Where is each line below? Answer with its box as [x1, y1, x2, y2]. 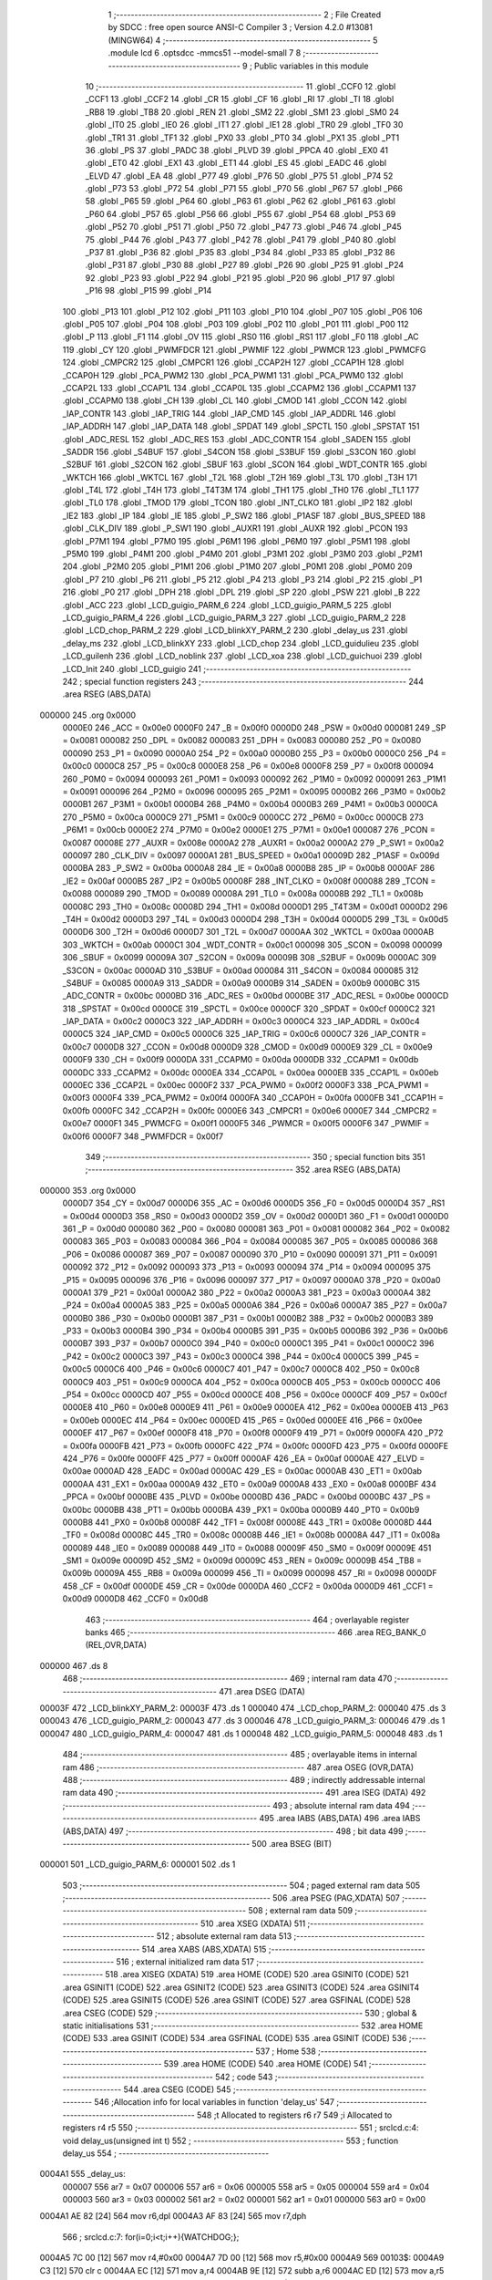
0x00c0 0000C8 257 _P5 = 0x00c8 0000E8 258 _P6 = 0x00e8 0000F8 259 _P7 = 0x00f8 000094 [62, 761, 435, 772]
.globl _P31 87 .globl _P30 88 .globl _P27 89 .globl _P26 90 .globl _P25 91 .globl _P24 [85, 260, 405, 271]
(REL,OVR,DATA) [85, 1640, 148, 1651]
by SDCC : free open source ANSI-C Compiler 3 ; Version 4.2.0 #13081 [108, 22, 374, 33]
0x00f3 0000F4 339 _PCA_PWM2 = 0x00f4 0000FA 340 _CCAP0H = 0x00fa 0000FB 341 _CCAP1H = [62, 1093, 445, 1104]
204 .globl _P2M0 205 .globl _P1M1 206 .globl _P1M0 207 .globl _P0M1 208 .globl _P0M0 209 [62, 561, 413, 572]
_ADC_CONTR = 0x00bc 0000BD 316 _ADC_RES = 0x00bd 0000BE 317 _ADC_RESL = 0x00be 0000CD [62, 990, 449, 1001]
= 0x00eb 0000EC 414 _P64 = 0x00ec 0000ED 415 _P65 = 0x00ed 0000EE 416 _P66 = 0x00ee [62, 1415, 423, 1425]
